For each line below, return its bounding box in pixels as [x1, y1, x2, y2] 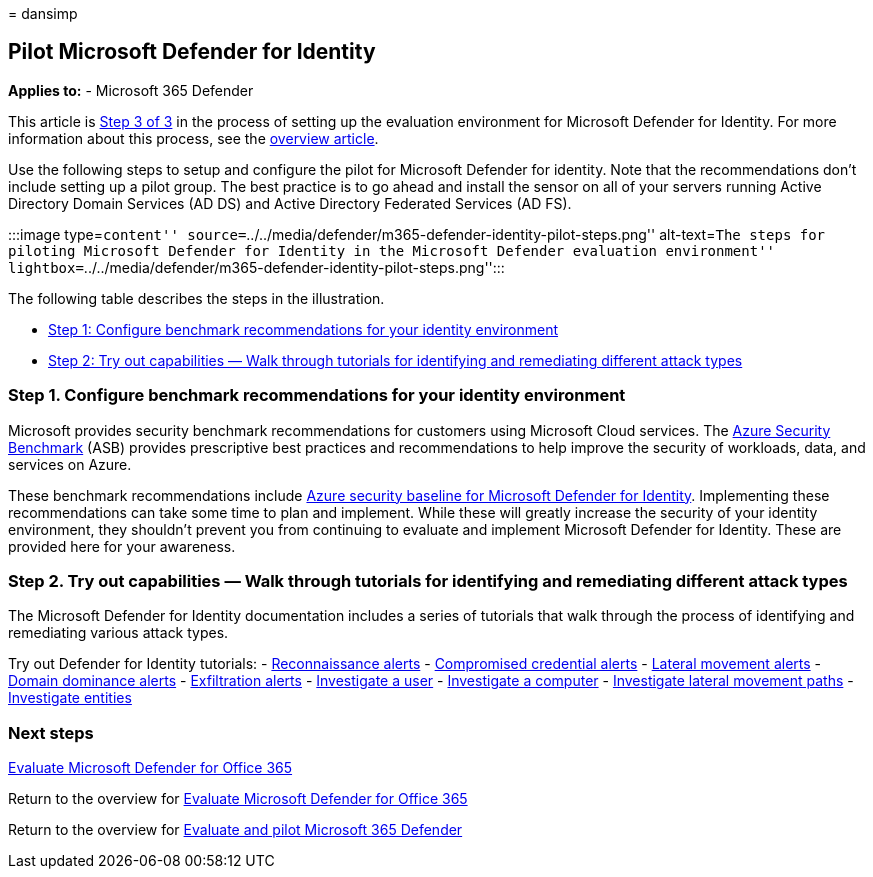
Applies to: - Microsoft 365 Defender [8, 81, 254, 99]
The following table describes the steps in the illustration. [8, 289, 385, 307]
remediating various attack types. [8, 624, 229, 642]
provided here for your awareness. [8, 537, 236, 555]
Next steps [8, 722, 94, 743]
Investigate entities [8, 689, 132, 707]
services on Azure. [8, 455, 132, 473]
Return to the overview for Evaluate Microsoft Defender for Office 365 [8, 790, 468, 808]
